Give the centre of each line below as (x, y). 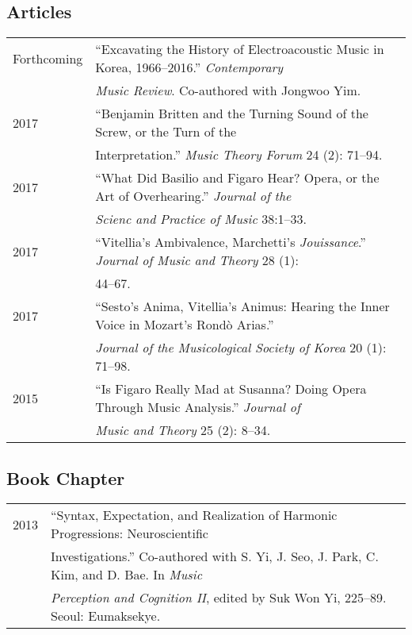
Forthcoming (48, 58)
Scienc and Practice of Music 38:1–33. (201, 219)
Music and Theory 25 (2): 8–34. (183, 430)
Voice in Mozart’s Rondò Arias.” (185, 325)
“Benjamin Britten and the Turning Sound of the (232, 114)
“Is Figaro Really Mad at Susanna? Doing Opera (231, 389)
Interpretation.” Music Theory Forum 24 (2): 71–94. (239, 155)
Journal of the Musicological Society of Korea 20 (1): (241, 348)
